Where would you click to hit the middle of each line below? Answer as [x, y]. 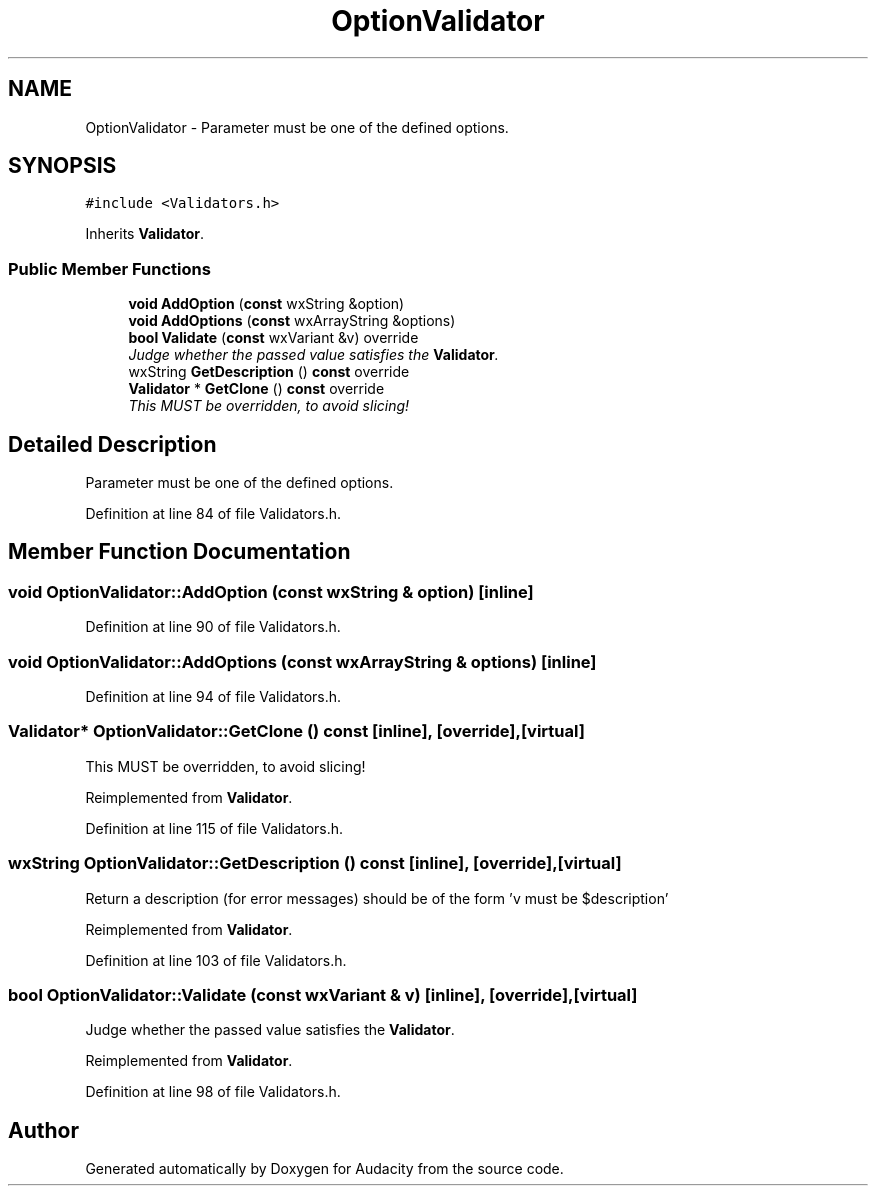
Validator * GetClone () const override [256, 389]
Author [43, 1130]
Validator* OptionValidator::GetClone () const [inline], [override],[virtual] [296, 731]
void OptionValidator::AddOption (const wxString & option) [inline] [271, 591]
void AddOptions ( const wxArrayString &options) [292, 321]
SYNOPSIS [62, 166]
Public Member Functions [109, 268]
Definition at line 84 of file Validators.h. [213, 514]
